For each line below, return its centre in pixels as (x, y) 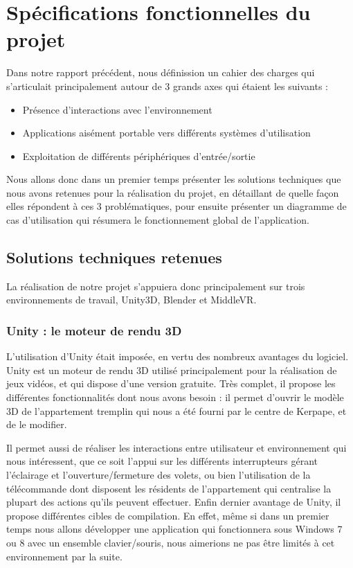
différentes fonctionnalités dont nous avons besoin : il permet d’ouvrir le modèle (175, 397)
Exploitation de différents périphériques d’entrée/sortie (139, 156)
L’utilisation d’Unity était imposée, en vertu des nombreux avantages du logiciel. (178, 356)
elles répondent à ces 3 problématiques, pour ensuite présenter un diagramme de (176, 206)
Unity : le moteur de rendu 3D (94, 330)
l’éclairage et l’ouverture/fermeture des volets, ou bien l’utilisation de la (159, 475)
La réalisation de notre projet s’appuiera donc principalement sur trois (156, 286)
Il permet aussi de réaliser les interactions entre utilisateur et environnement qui (176, 447)
